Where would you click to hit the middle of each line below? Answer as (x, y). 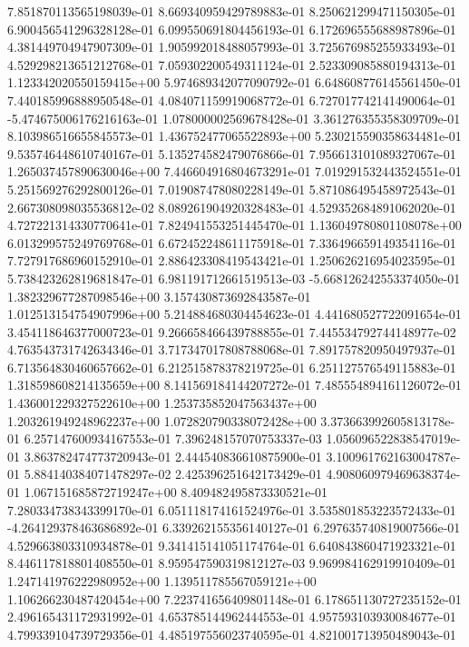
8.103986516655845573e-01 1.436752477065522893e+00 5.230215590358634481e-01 (234, 136)
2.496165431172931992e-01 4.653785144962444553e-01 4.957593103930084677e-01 (232, 617)
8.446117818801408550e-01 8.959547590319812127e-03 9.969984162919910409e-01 (232, 563)
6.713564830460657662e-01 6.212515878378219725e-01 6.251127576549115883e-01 (232, 367)
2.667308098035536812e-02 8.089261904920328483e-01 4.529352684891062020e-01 (232, 207)
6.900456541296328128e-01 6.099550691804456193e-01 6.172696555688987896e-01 (232, 29)
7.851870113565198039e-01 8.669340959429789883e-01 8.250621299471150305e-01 (232, 11)
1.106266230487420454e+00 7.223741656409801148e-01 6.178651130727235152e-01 (234, 598)
